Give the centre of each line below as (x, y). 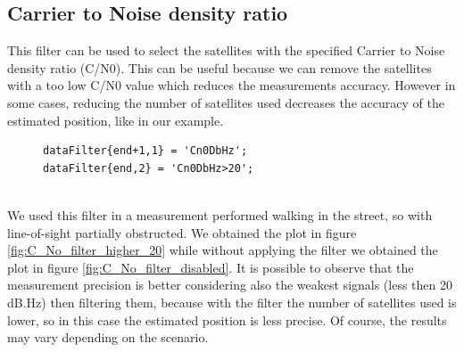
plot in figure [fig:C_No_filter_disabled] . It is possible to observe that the (211, 267)
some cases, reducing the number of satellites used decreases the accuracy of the (226, 102)
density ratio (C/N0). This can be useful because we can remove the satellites (220, 67)
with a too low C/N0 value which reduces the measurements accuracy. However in (232, 85)
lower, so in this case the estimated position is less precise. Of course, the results (227, 319)
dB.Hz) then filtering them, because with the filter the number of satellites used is (232, 302)
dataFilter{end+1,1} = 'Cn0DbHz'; (145, 151)
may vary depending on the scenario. (108, 337)
